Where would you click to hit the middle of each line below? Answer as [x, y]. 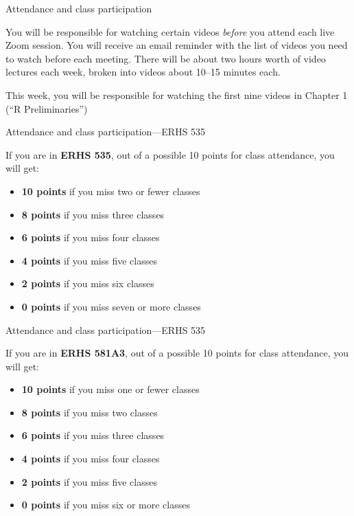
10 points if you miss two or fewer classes [111, 191]
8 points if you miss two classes [90, 412]
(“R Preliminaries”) [47, 108]
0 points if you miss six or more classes [106, 505]
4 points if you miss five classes [89, 260]
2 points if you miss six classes [88, 283]
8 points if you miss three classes [93, 214]
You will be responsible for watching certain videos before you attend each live [170, 31]
